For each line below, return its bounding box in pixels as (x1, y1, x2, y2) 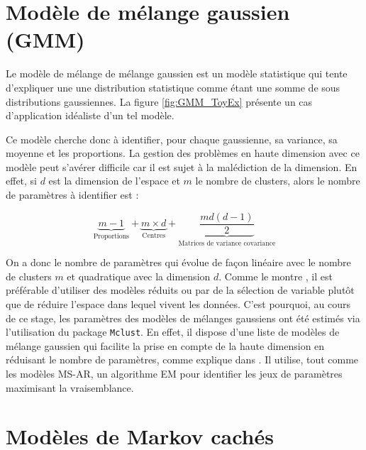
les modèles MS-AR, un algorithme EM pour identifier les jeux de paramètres (6, 366, 343, 380)
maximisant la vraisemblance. (6, 380, 134, 395)
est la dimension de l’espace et (48, 173, 180, 188)
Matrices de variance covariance (178, 239, 276, 247)
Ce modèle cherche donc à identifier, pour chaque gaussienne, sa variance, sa (6, 131, 338, 146)
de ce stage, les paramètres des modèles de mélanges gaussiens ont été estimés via (6, 310, 360, 325)
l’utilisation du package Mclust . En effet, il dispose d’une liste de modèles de (6, 324, 340, 339)
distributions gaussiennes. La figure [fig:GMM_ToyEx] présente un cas (6, 94, 313, 109)
